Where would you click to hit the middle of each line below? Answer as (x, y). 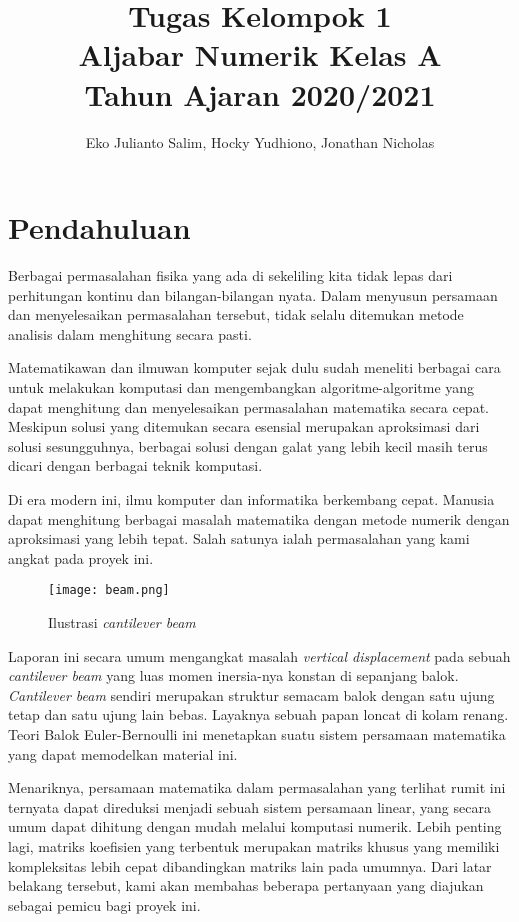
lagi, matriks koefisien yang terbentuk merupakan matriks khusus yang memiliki (254, 845)
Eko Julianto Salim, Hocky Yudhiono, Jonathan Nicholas (260, 141)
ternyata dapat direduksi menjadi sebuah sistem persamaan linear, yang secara (249, 806)
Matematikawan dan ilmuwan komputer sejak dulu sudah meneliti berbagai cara (254, 367)
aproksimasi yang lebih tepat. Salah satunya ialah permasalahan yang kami (239, 538)
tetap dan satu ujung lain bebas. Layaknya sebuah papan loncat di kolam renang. (258, 714)
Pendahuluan (99, 227)
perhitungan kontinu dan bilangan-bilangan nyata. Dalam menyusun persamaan (253, 294)
